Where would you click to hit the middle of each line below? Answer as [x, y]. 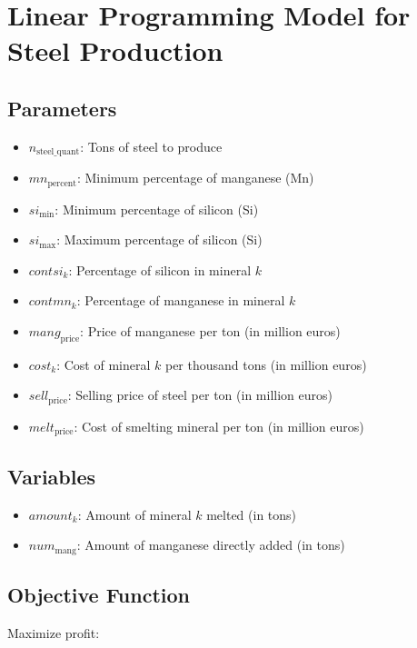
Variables [52, 476]
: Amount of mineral [134, 514]
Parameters [62, 108]
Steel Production [115, 50]
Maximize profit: [54, 632]
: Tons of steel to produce [151, 146]
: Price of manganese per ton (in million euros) [210, 331]
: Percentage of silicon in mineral [160, 269]
